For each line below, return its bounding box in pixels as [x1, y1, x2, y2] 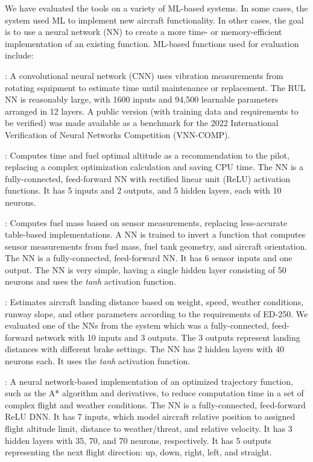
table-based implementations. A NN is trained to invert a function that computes [5, 228, 306, 241]
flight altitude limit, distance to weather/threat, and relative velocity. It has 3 [5, 422, 292, 434]
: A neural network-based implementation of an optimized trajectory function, [5, 375, 293, 387]
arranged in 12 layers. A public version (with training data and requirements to [5, 104, 299, 117]
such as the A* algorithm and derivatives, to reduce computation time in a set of [5, 387, 304, 399]
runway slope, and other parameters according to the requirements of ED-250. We [5, 307, 308, 320]
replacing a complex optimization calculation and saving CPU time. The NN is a [5, 160, 304, 173]
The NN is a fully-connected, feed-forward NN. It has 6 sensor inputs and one [5, 252, 292, 264]
